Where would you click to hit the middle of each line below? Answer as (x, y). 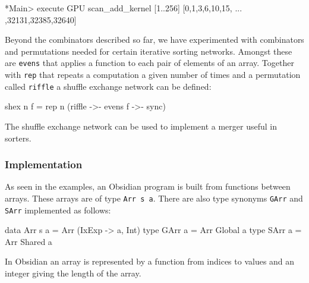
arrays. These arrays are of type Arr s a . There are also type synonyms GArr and (154, 198)
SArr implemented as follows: (58, 210)
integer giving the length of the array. (73, 273)
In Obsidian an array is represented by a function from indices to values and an (150, 261)
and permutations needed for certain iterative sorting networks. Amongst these (149, 51)
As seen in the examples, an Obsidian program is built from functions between (148, 186)
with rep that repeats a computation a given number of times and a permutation (153, 75)
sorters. (18, 138)
